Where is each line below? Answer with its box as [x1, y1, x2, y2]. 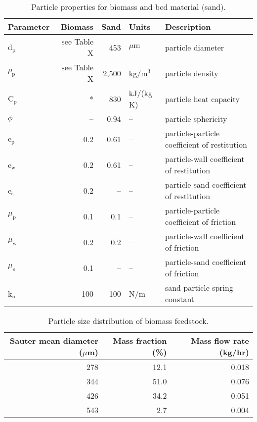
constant [165, 293, 195, 305]
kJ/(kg [128, 87, 153, 99]
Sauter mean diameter [10, 335, 99, 346]
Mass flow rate [191, 335, 249, 346]
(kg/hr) [219, 346, 249, 358]
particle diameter [165, 41, 224, 53]
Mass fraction [113, 335, 167, 346]
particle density [165, 67, 218, 79]
